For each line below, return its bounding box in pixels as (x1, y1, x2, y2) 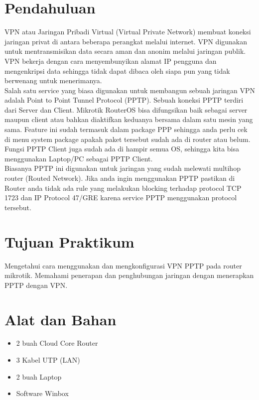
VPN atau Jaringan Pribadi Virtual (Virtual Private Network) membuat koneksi (4, 26, 251, 37)
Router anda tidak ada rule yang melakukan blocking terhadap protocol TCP (4, 182, 242, 193)
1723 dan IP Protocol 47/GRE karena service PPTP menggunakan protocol (4, 192, 237, 203)
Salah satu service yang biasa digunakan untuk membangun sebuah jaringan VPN (4, 85, 256, 95)
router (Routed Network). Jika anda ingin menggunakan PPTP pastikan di (4, 173, 235, 183)
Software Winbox (16, 388, 69, 399)
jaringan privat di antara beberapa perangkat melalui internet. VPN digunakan (4, 36, 248, 46)
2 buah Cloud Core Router (16, 338, 98, 348)
